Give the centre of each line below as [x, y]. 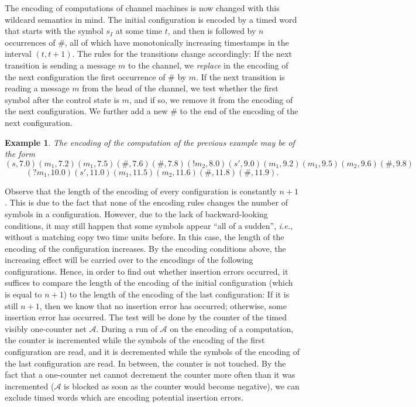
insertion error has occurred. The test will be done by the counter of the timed [146, 317]
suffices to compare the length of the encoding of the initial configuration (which [149, 283]
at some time [139, 31]
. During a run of [127, 328]
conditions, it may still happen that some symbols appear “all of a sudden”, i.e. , [149, 225]
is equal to [23, 294]
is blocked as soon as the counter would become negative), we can [182, 386]
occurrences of [30, 42]
